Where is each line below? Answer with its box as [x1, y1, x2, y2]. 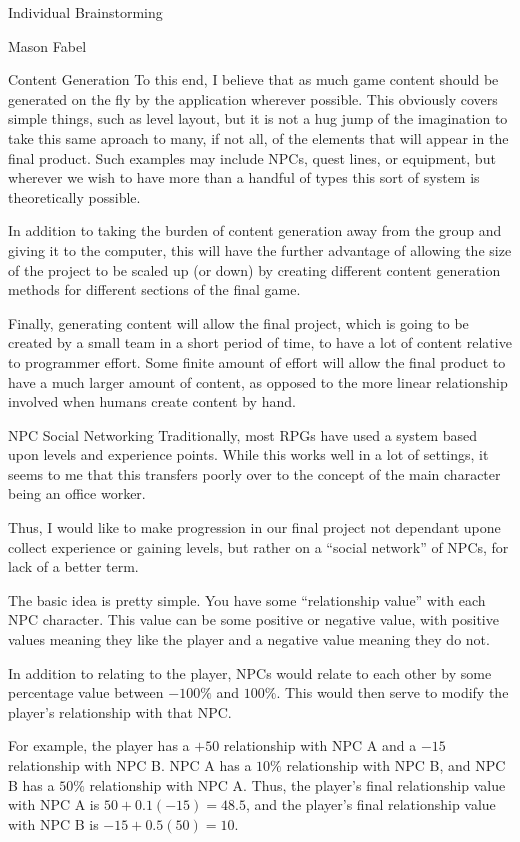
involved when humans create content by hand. [8, 391, 296, 412]
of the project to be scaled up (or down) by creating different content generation [8, 259, 501, 280]
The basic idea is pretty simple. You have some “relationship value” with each [8, 589, 486, 610]
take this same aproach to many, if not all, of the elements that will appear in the [8, 127, 509, 148]
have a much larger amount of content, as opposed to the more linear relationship [8, 371, 508, 392]
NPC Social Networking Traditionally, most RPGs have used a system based [8, 424, 478, 445]
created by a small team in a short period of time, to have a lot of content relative [8, 332, 512, 353]
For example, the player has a [8, 735, 190, 756]
